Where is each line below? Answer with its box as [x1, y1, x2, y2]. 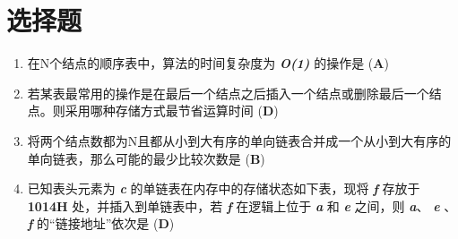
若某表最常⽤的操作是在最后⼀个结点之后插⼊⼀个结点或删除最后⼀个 [27, 83, 429, 102]
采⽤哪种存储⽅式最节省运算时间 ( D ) [65, 101, 279, 120]
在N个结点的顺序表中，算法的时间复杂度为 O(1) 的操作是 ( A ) [27, 54, 389, 73]
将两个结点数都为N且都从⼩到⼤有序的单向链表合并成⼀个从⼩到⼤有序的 [27, 131, 452, 149]
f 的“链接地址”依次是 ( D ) [27, 214, 175, 233]
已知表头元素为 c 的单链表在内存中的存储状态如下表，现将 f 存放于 [27, 179, 420, 198]
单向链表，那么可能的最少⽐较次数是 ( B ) [27, 149, 265, 167]
